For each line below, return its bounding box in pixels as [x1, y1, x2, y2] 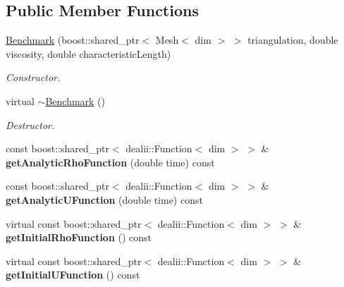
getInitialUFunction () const [6, 267, 140, 282]
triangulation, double [247, 32, 338, 47]
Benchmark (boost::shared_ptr [6, 32, 140, 47]
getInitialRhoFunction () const [6, 230, 152, 245]
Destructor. [6, 117, 55, 132]
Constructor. [6, 70, 61, 85]
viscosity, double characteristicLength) [6, 46, 171, 61]
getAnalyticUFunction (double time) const [6, 192, 203, 207]
